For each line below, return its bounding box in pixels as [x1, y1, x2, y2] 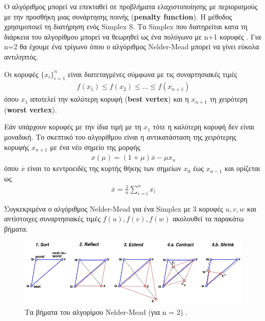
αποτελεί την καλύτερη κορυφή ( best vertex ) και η [30, 93, 189, 104]
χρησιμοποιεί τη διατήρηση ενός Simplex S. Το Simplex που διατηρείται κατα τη [4, 21, 248, 32]
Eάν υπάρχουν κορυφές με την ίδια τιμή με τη [4, 121, 141, 132]
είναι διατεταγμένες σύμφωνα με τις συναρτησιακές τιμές [68, 68, 237, 79]
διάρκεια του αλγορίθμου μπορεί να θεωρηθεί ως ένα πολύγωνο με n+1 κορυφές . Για [4, 31, 261, 42]
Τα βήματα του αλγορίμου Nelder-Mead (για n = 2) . [25, 307, 188, 317]
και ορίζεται [224, 163, 260, 174]
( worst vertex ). [4, 104, 57, 115]
